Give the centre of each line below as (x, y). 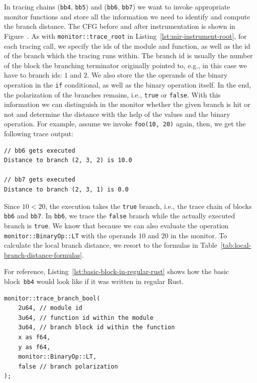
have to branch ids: (33, 75)
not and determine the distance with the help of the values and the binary (117, 114)
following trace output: (39, 134)
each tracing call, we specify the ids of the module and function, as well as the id (127, 46)
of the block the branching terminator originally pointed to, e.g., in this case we (126, 65)
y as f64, (34, 347)
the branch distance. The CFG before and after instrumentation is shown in (120, 26)
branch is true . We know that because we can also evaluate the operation (116, 225)
